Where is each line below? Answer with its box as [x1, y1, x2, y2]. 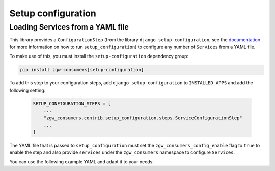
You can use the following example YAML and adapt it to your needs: [9, 158, 154, 165]
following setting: [9, 87, 46, 93]
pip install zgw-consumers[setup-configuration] [20, 67, 144, 73]
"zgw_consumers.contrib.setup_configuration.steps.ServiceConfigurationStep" [43, 115, 243, 121]
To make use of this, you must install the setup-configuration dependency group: [9, 53, 188, 60]
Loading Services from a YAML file [9, 22, 129, 32]
